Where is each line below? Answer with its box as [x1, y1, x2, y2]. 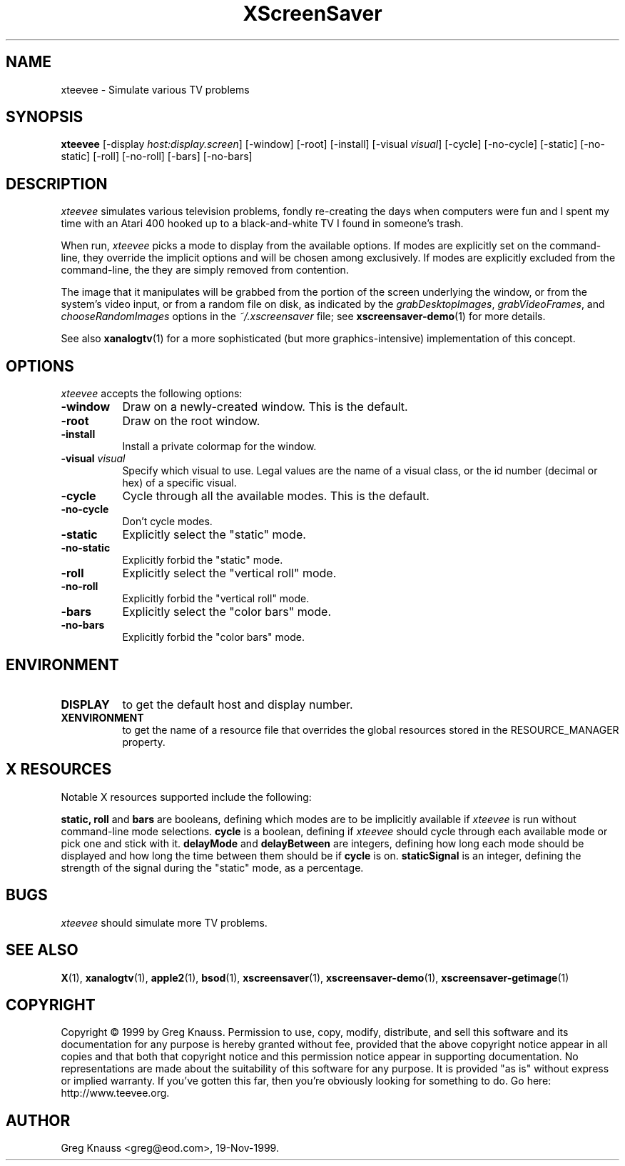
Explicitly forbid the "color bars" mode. [122, 631, 305, 644]
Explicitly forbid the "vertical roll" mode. [122, 592, 310, 605]
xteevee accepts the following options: [61, 387, 243, 400]
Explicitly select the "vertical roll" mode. [122, 566, 337, 581]
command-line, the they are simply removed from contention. [61, 264, 349, 276]
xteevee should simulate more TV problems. [61, 916, 268, 929]
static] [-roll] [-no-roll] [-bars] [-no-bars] [61, 150, 253, 163]
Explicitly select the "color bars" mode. [122, 604, 331, 619]
